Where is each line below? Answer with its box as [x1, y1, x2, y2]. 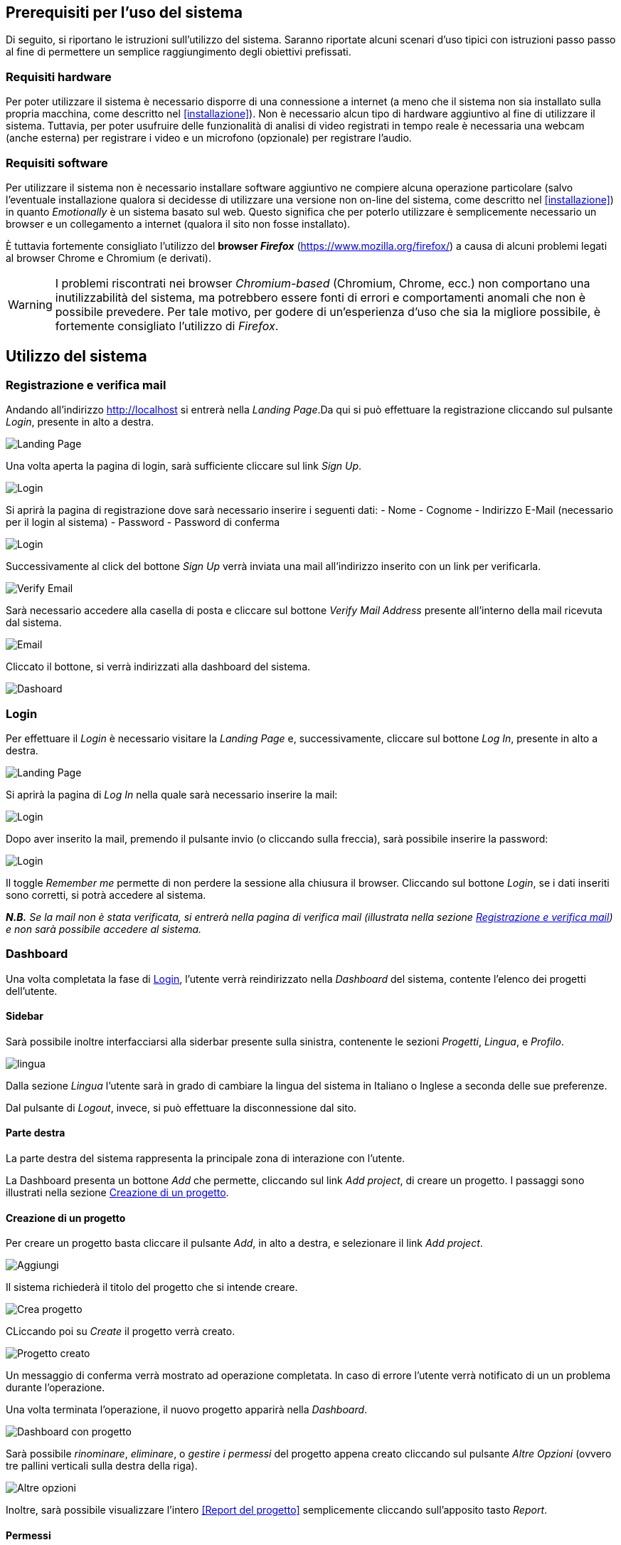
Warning [8, 297, 53, 312]
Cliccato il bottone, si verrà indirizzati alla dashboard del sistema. [6, 660, 311, 673]
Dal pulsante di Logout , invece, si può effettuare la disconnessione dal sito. [6, 1101, 357, 1114]
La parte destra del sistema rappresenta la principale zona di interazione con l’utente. [6, 1152, 405, 1165]
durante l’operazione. [6, 1381, 105, 1394]
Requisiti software [6, 155, 108, 170]
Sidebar [6, 1010, 43, 1023]
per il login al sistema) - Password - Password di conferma [6, 516, 280, 529]
